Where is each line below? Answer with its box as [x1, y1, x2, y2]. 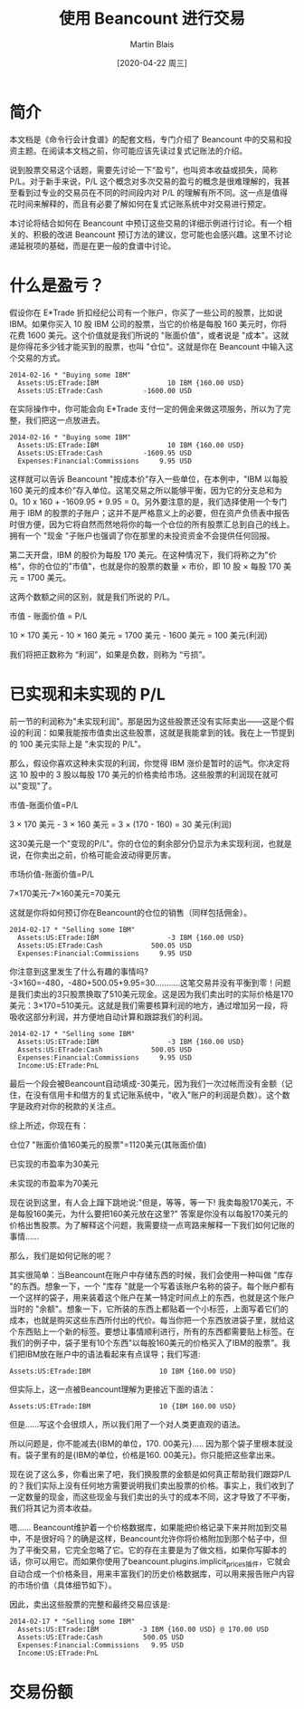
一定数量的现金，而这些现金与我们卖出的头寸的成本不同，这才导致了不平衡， [9, 1491, 295, 1502]
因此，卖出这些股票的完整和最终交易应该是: [9, 1599, 171, 1610]
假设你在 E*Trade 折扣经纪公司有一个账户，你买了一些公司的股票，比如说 [9, 307, 283, 318]
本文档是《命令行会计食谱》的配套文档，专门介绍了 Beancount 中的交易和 [9, 133, 284, 145]
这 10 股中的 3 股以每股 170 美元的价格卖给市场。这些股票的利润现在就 [9, 769, 271, 780]
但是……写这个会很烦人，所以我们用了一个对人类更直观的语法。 [9, 1418, 246, 1429]
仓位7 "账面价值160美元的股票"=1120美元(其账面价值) [9, 1138, 207, 1150]
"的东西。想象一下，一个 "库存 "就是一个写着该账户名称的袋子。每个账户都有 [9, 1281, 295, 1291]
